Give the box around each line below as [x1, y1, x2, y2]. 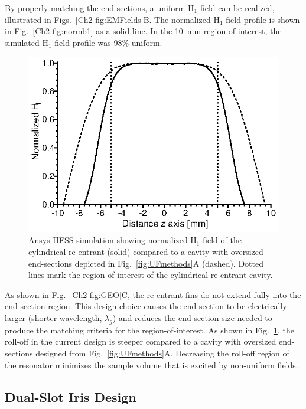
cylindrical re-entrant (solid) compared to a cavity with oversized [28, 246, 263, 258]
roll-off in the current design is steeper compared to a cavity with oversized [5, 335, 276, 348]
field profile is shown [226, 13, 300, 25]
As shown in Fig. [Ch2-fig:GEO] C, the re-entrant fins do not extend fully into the [5, 288, 301, 300]
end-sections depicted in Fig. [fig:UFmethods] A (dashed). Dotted [28, 257, 263, 269]
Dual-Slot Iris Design [5, 387, 136, 405]
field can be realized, [200, 2, 275, 14]
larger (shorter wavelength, [5, 311, 102, 323]
